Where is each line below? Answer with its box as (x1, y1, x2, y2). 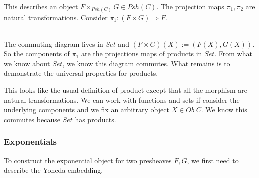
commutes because (4, 114, 60, 124)
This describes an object (4, 1, 78, 11)
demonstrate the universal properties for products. (4, 68, 158, 78)
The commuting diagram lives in (4, 38, 103, 49)
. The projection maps (156, 1, 224, 11)
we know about (4, 58, 50, 68)
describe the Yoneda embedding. (4, 165, 103, 175)
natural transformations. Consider (4, 12, 108, 22)
